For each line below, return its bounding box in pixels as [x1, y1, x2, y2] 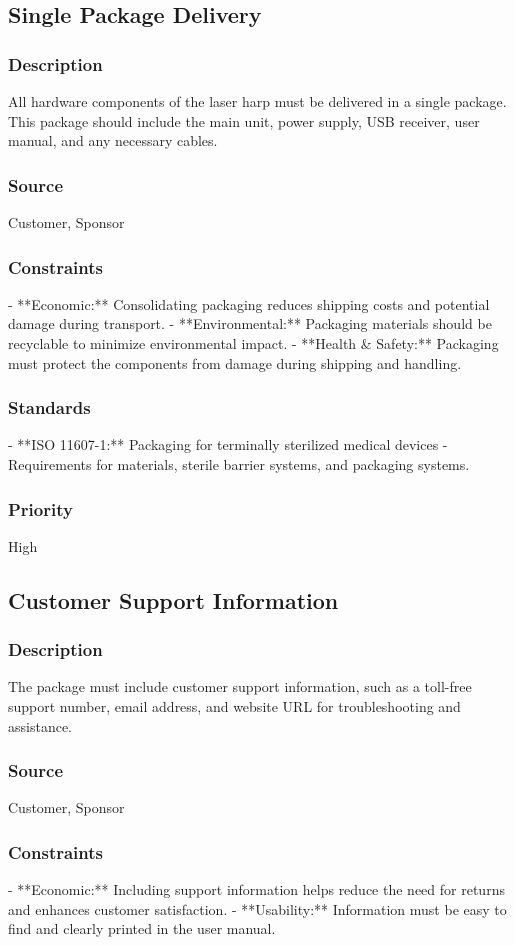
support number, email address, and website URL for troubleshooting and [8, 696, 461, 716]
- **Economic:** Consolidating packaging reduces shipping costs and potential [8, 293, 490, 314]
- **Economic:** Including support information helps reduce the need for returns [8, 879, 505, 900]
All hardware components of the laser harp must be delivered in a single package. [8, 91, 507, 111]
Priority [8, 496, 73, 521]
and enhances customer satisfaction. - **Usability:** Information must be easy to [8, 898, 507, 919]
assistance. [8, 715, 72, 736]
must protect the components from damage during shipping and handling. [8, 352, 462, 373]
